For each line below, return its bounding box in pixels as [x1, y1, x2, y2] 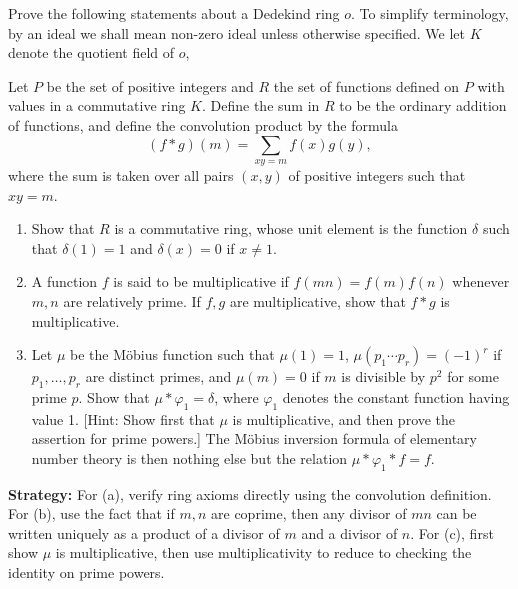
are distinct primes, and [85, 366, 232, 387]
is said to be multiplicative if [113, 271, 289, 292]
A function [31, 271, 98, 292]
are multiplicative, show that [229, 290, 406, 311]
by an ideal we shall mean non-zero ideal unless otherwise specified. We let [8, 22, 465, 43]
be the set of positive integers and [46, 75, 254, 96]
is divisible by [341, 366, 426, 387]
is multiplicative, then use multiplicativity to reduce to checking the [55, 542, 472, 563]
